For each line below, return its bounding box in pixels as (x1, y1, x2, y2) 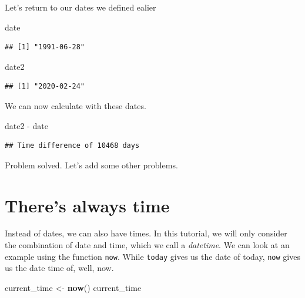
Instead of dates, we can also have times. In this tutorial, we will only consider (5, 227, 287, 239)
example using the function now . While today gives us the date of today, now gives (5, 250, 300, 262)
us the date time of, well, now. (5, 262, 114, 274)
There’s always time (5, 193, 170, 217)
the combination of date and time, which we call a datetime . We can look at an (5, 239, 290, 251)
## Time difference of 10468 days (5, 141, 140, 150)
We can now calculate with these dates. (5, 99, 146, 111)
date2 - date (5, 119, 48, 131)
